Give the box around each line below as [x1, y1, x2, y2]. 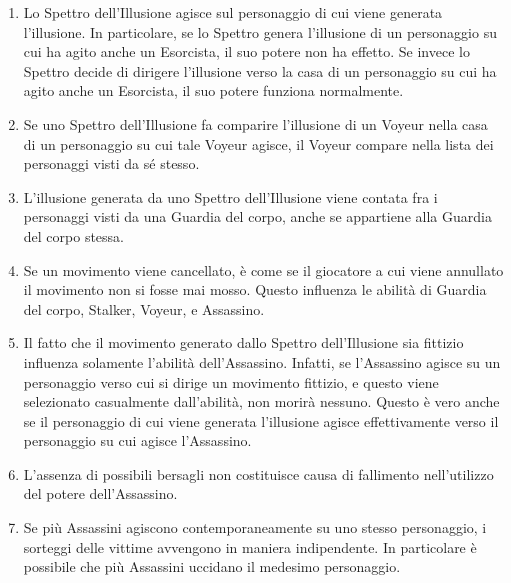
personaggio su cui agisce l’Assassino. [23, 430, 252, 451]
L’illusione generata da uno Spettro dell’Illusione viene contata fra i [23, 186, 438, 207]
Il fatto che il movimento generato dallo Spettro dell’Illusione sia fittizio [23, 332, 464, 353]
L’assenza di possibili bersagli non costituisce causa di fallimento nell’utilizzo [23, 463, 494, 484]
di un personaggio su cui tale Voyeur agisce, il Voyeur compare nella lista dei [23, 133, 494, 154]
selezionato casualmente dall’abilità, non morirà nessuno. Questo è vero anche [23, 391, 500, 412]
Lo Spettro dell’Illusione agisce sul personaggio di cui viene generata [23, 2, 443, 22]
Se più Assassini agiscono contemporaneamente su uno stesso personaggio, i [23, 517, 487, 538]
